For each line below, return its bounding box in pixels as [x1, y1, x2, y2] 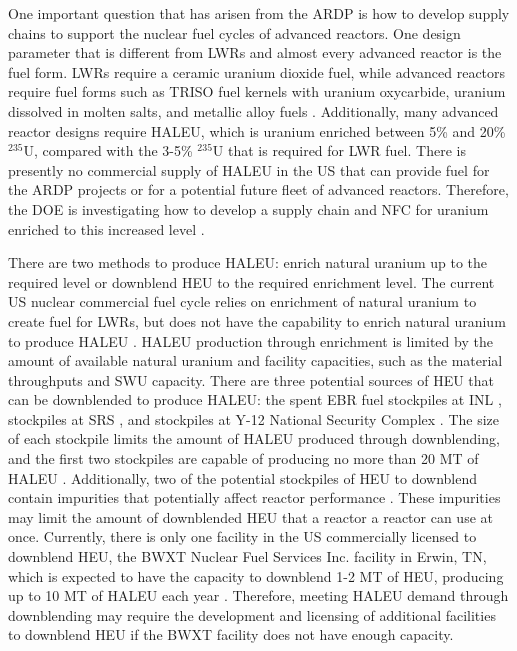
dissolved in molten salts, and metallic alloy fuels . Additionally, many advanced [8, 100, 499, 121]
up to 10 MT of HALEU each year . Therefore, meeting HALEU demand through [8, 585, 509, 606]
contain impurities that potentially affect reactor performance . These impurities [8, 487, 501, 508]
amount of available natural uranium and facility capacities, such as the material [8, 350, 503, 371]
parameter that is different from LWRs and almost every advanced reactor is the [8, 42, 502, 63]
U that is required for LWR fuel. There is [212, 140, 466, 161]
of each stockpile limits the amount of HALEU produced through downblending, [8, 428, 500, 449]
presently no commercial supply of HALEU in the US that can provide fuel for [8, 159, 490, 180]
